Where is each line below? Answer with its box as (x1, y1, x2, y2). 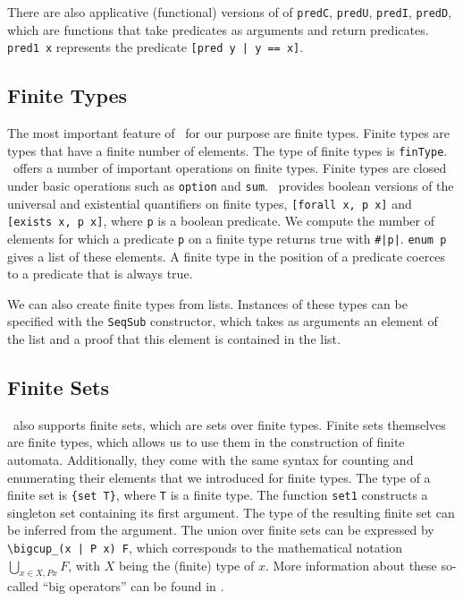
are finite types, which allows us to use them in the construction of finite (7, 433, 405, 451)
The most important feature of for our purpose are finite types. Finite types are (7, 124, 450, 142)
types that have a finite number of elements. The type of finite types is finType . (7, 141, 448, 159)
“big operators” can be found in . (42, 577, 224, 596)
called (7, 577, 38, 596)
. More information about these (265, 555, 437, 574)
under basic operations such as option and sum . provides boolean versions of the (7, 176, 454, 194)
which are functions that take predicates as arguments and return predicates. (7, 20, 429, 39)
